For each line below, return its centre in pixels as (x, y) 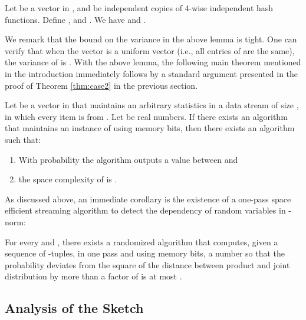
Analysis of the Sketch (74, 308)
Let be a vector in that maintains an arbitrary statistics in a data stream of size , (152, 105)
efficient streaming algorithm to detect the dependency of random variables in (145, 210)
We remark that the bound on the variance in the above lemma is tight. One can (151, 39)
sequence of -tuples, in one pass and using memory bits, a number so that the (145, 253)
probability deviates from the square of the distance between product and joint (147, 264)
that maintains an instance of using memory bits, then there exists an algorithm (150, 128)
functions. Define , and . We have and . (75, 19)
